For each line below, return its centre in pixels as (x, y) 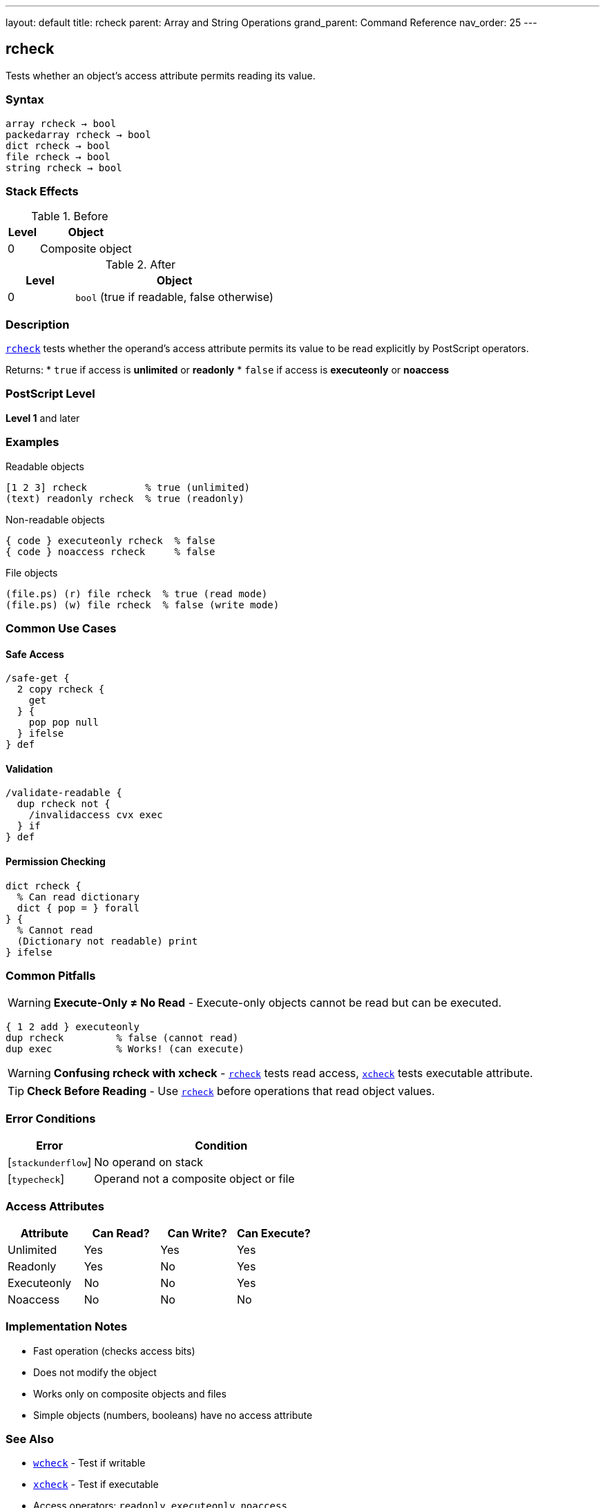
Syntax (25, 100)
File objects (32, 572)
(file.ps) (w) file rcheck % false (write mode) (143, 605)
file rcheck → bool (58, 156)
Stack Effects (42, 191)
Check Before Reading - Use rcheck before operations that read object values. (231, 1091)
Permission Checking (56, 862)
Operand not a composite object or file (194, 1179)
